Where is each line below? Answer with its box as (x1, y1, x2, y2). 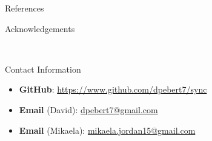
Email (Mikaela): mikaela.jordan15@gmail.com (19, 123, 196, 136)
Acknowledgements (5, 22, 75, 34)
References (5, 2, 44, 14)
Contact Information (5, 62, 81, 75)
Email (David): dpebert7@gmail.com (19, 103, 158, 116)
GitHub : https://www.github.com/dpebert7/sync (19, 83, 207, 96)
